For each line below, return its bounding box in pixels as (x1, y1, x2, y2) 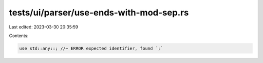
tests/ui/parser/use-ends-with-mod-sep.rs (9, 7, 189, 18)
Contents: (9, 33, 29, 38)
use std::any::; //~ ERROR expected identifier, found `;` (19, 46, 163, 51)
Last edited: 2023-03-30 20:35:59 (9, 24, 78, 30)
